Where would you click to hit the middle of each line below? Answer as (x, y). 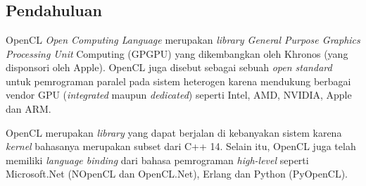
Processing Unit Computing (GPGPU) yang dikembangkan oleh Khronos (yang (177, 53)
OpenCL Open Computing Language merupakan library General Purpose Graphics (183, 39)
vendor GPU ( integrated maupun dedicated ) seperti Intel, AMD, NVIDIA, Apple (179, 95)
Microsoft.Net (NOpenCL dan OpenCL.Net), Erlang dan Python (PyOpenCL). (177, 174)
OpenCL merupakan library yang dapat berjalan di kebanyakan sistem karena (174, 132)
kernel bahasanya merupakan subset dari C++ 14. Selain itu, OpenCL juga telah (181, 146)
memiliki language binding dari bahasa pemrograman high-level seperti (157, 160)
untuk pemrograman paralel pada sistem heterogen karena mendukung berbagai (178, 81)
